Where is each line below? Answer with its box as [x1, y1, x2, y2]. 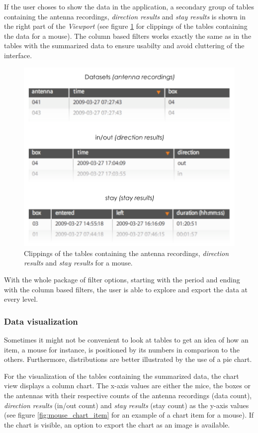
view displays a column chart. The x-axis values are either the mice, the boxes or [4, 380, 251, 391]
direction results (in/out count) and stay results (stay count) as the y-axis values [4, 400, 249, 410]
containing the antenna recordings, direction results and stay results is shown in [4, 11, 246, 21]
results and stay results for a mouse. [24, 258, 133, 268]
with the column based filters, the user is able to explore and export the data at [4, 284, 248, 294]
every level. [4, 294, 38, 304]
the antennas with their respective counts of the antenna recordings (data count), [4, 390, 252, 400]
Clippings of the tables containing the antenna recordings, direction [24, 248, 229, 258]
